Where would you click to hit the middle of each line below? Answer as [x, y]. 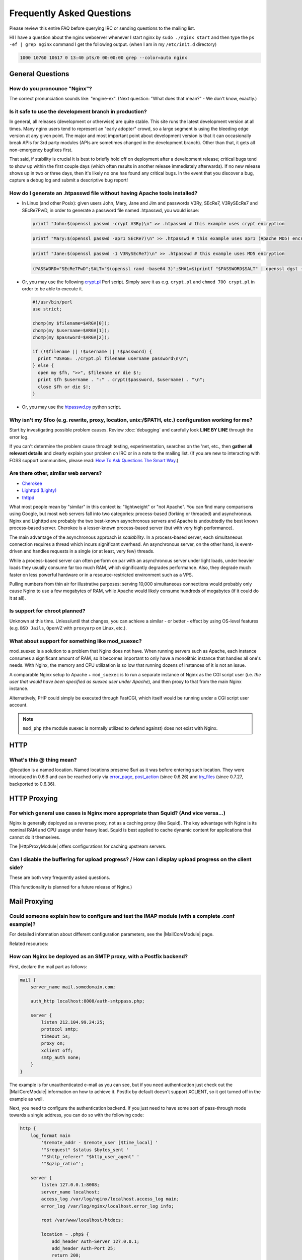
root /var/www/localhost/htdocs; [82, 1220]
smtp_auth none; [61, 1058]
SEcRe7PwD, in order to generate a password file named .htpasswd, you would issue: [110, 210]
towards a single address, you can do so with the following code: [77, 1115]
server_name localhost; [70, 1192]
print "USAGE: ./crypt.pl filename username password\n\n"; [114, 359]
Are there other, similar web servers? [56, 473]
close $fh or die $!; [65, 387]
